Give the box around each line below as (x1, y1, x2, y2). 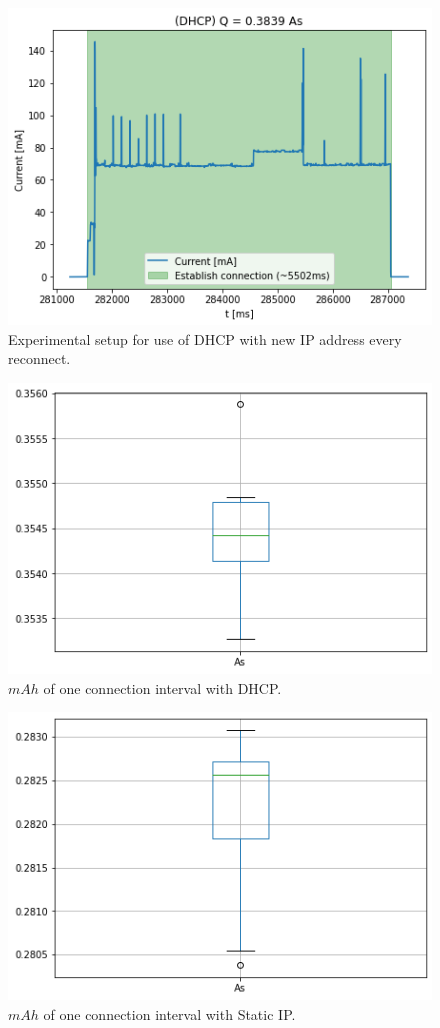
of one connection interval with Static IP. (43, 1003, 296, 1024)
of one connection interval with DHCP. (43, 677, 282, 698)
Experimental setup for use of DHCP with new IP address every (8, 328, 402, 349)
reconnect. (8, 348, 71, 369)
